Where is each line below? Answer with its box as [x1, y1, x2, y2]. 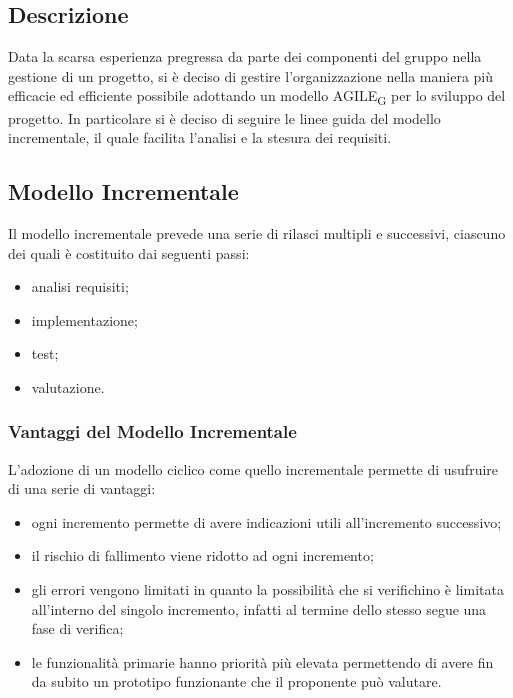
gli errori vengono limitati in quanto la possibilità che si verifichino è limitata [31, 579, 504, 600]
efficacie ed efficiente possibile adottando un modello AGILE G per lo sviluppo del [8, 85, 506, 109]
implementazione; [31, 309, 138, 330]
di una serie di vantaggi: [8, 478, 156, 499]
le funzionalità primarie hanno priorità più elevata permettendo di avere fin [31, 651, 494, 672]
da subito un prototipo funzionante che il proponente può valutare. [31, 671, 442, 692]
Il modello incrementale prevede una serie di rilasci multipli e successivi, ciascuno [8, 222, 506, 243]
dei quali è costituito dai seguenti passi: [8, 242, 250, 263]
